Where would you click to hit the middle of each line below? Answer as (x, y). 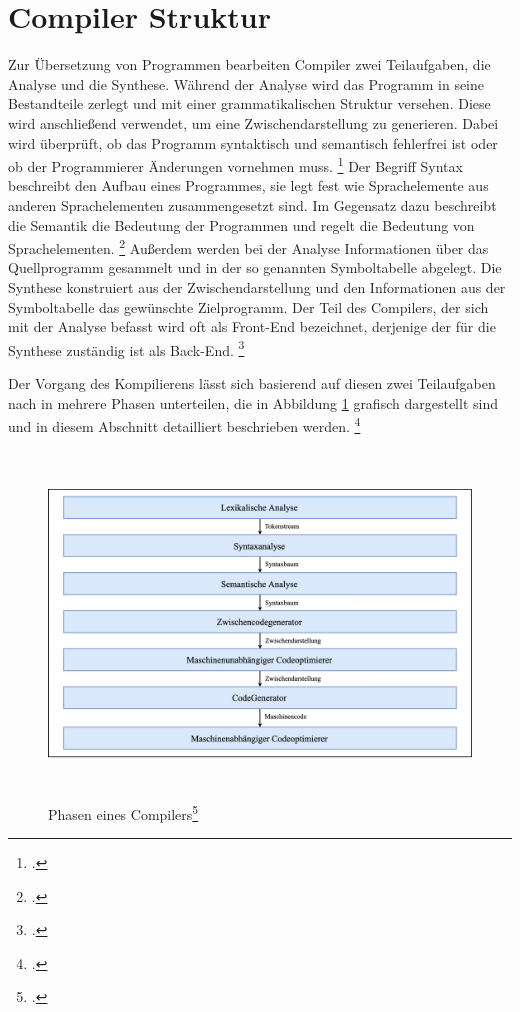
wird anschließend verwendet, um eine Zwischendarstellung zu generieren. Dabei (253, 122)
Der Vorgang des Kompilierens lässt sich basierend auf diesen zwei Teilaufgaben (252, 383)
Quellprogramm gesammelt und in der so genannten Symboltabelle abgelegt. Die (255, 267)
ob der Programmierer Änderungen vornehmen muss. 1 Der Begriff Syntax (235, 164)
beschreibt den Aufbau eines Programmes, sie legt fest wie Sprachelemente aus (248, 185)
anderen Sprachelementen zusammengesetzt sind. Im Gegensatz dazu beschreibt (252, 204)
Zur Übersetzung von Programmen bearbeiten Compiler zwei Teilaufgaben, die (249, 64)
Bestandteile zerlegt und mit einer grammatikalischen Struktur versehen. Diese (249, 103)
